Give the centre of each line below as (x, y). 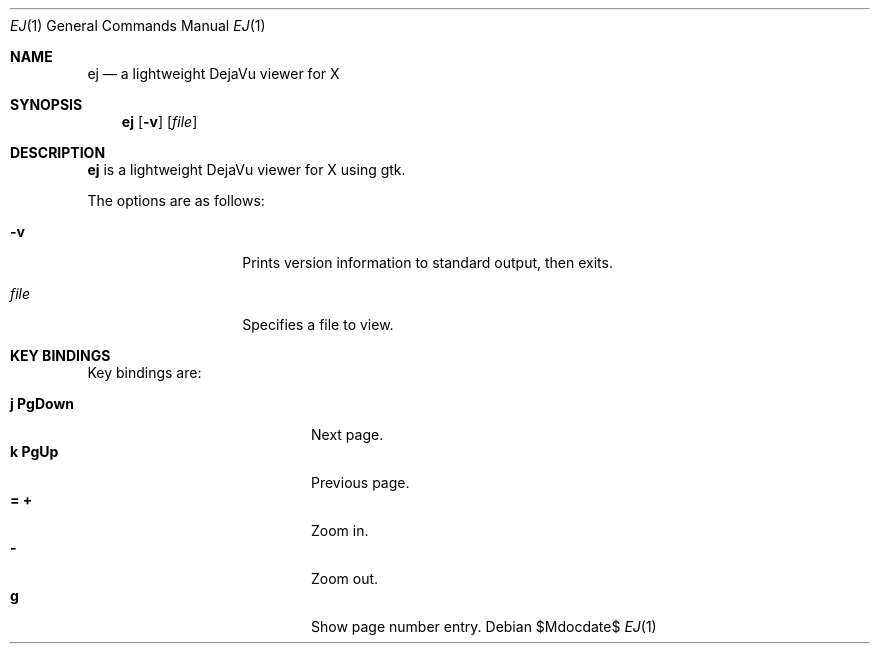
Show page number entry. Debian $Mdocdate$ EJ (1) (484, 626)
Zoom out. (345, 578)
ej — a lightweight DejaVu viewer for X (213, 73)
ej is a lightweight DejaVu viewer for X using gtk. (246, 169)
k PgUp (34, 451)
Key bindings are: (144, 372)
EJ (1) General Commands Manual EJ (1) (138, 25)
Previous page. (360, 482)
